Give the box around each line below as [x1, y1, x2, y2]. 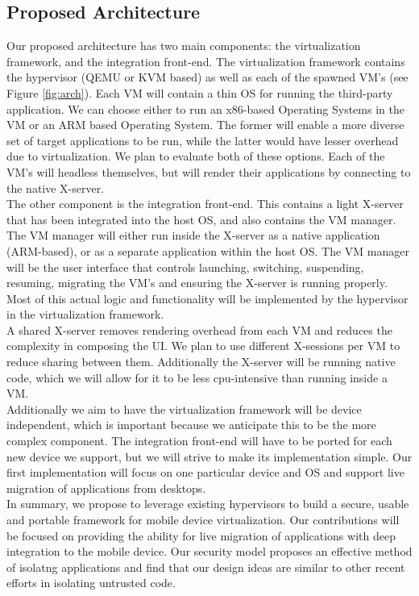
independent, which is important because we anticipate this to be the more [6, 416, 376, 433]
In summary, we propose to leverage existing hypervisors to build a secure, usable [6, 495, 409, 512]
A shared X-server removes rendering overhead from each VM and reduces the [6, 321, 392, 338]
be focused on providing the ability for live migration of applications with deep [6, 527, 396, 544]
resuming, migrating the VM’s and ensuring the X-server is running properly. [6, 274, 388, 291]
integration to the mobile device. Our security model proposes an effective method [6, 543, 413, 560]
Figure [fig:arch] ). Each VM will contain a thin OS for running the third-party [6, 84, 393, 101]
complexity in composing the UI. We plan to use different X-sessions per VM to [6, 337, 400, 354]
